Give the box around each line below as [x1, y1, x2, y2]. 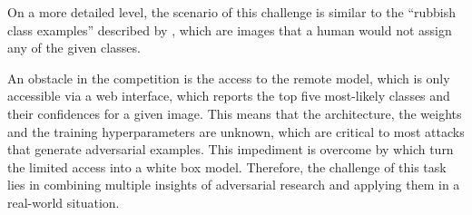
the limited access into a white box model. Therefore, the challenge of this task [7, 157, 447, 176]
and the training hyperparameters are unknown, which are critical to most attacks [7, 122, 465, 141]
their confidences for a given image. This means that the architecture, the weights [7, 103, 462, 122]
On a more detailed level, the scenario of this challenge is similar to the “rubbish [7, 3, 457, 21]
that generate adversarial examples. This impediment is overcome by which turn [7, 140, 454, 159]
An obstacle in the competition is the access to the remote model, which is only [7, 68, 450, 87]
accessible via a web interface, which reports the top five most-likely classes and [7, 86, 450, 105]
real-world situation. [7, 192, 120, 211]
